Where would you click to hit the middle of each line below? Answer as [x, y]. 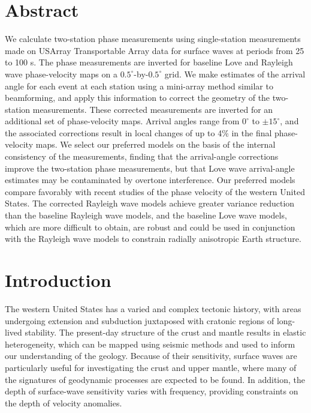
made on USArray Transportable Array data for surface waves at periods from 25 [155, 50]
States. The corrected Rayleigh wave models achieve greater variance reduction [150, 203]
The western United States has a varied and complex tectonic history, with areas [153, 308]
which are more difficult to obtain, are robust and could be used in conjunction [150, 227]
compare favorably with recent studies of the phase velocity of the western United [155, 191]
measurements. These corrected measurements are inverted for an [153, 109]
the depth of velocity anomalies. [64, 402]
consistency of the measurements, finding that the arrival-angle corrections [142, 156]
